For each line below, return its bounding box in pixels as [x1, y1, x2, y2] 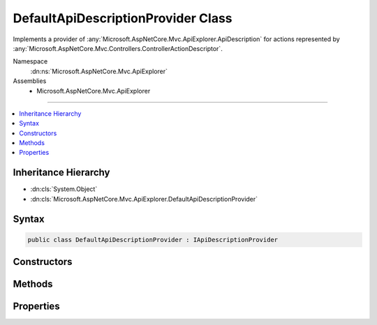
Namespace [13, 57, 48, 66]
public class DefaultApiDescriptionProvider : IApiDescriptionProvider [27, 236, 279, 243]
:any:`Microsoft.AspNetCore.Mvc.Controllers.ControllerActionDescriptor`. [13, 44, 223, 52]
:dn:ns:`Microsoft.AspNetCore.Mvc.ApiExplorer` [30, 67, 168, 75]
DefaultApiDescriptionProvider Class [13, 10, 233, 26]
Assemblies [13, 77, 47, 85]
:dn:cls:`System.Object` [30, 185, 98, 193]
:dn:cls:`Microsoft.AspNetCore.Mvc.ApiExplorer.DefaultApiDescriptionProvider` [30, 195, 258, 203]
